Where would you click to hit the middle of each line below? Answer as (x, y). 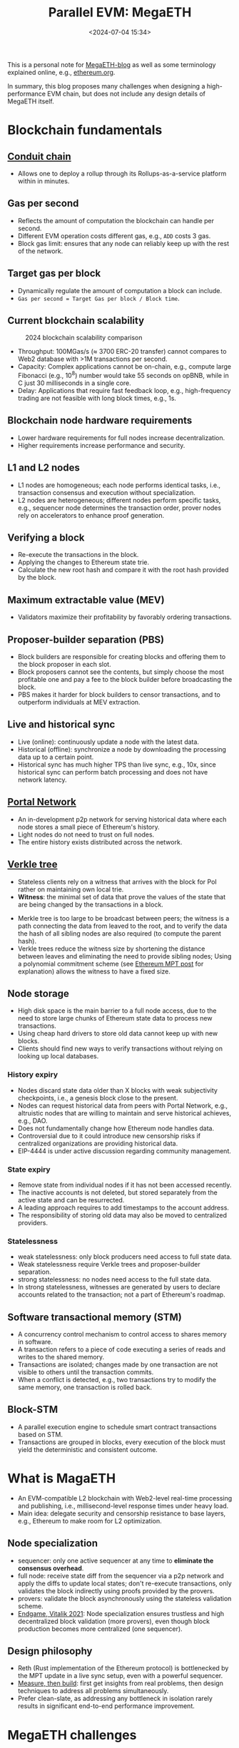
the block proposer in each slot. (65, 665)
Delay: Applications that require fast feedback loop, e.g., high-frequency (124, 391)
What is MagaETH (62, 1479)
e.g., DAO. (32, 1120)
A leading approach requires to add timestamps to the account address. (123, 1207)
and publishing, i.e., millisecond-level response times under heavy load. (123, 1506)
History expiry (33, 1075)
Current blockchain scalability (76, 321)
